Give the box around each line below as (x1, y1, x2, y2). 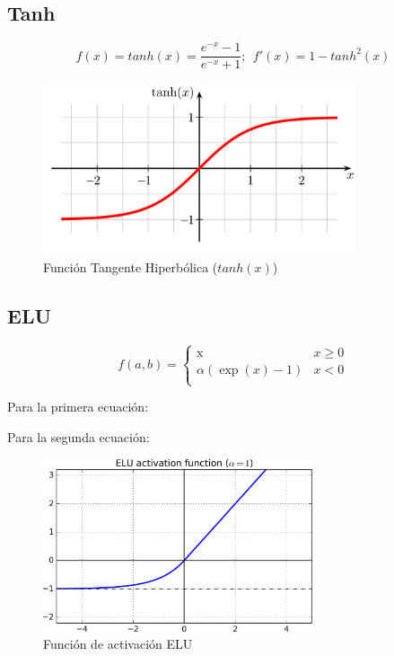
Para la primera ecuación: (7, 397, 149, 416)
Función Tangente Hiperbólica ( (43, 257, 218, 276)
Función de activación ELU (43, 634, 193, 653)
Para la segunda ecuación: (7, 427, 150, 446)
